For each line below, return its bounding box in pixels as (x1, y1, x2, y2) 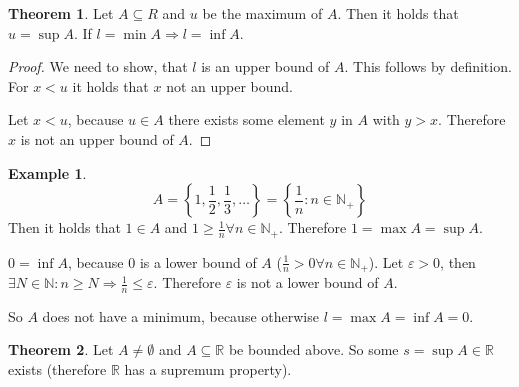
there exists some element (168, 109, 325, 130)
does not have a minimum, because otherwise (42, 305, 319, 326)
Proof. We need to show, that (8, 56, 188, 77)
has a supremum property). (124, 359, 292, 380)
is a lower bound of (139, 251, 257, 272)
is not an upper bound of (20, 128, 174, 149)
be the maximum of (202, 3, 323, 23)
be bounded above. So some (228, 339, 399, 360)
